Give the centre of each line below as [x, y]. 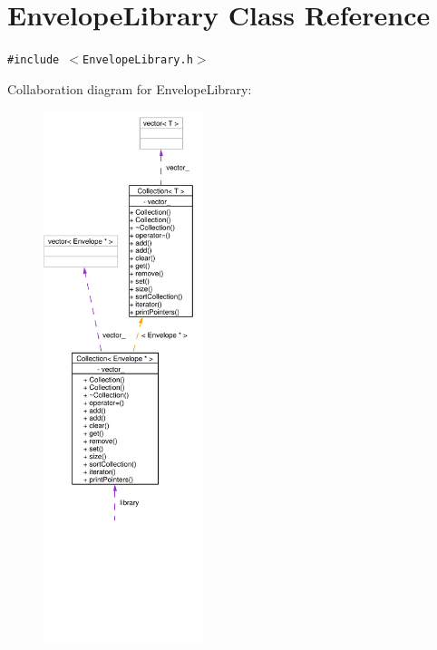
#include [34, 60]
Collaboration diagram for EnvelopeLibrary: [130, 88]
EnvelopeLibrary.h [138, 60]
